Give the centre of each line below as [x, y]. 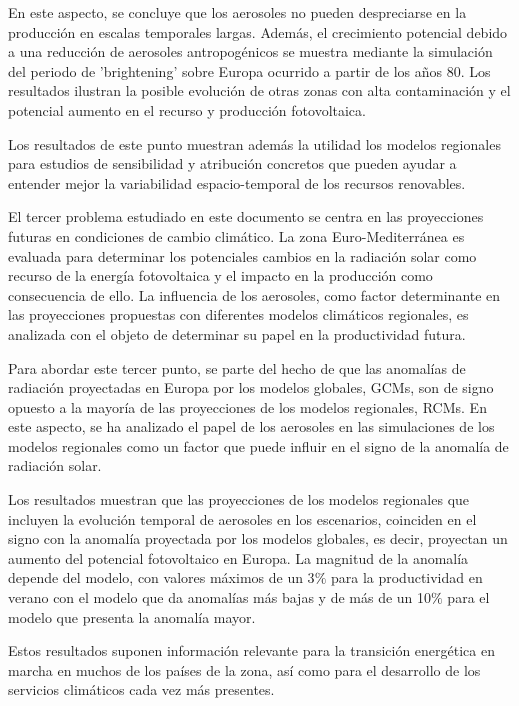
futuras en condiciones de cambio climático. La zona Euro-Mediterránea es [236, 235]
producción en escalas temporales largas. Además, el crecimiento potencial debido [258, 31]
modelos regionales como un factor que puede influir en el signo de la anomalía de [258, 445]
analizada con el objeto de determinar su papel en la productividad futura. [237, 333]
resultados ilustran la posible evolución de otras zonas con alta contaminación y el [259, 90]
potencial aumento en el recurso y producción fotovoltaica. [187, 109]
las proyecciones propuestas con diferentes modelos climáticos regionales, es [238, 314]
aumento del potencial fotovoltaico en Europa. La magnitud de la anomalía [238, 557]
